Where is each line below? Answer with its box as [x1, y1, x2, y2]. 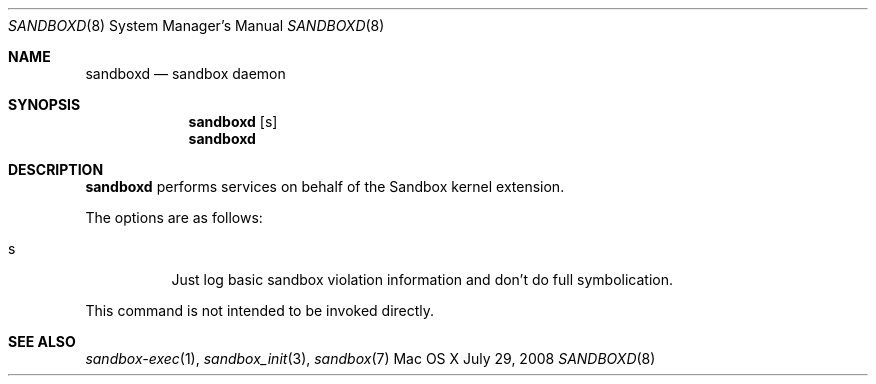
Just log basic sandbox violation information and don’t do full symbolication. [171, 271, 673, 288]
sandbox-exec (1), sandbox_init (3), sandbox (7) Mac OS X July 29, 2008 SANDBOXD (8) [85, 350, 656, 367]
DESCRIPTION [8, 161, 104, 178]
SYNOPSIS [8, 96, 81, 113]
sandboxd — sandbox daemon [85, 65, 286, 82]
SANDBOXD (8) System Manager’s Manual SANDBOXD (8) [8, 17, 385, 34]
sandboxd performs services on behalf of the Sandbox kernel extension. [85, 178, 565, 195]
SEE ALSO [8, 333, 76, 350]
